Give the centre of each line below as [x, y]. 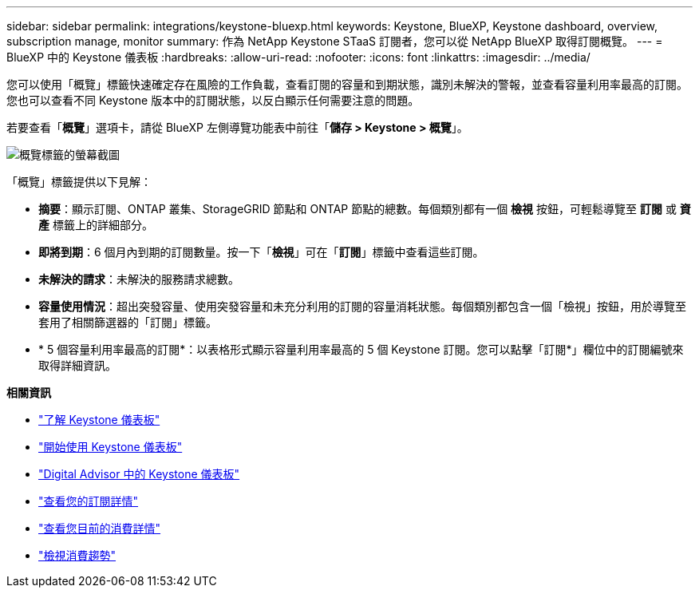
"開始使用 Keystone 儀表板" [111, 447]
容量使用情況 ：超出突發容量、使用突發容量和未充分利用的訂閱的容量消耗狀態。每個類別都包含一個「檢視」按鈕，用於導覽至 [362, 306]
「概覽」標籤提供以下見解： [79, 182]
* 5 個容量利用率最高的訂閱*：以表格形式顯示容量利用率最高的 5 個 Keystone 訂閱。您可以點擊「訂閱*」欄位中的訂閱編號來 [361, 349]
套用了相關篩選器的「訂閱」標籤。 [128, 322]
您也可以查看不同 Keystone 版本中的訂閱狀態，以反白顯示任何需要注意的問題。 [213, 100]
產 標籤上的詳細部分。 [96, 225]
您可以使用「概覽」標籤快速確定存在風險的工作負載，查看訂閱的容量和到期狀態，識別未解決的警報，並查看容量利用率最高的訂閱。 [347, 84]
